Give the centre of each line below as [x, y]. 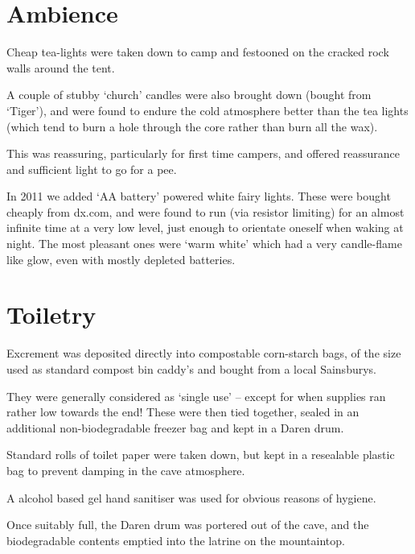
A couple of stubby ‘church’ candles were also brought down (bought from [189, 95]
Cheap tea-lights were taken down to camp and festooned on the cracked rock [198, 52]
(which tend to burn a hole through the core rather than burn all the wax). [192, 126]
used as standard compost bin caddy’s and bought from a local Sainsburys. [191, 368]
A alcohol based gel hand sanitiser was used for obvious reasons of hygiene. [191, 497]
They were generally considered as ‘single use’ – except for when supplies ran [196, 396]
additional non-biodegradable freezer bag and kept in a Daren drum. [175, 427]
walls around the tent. [61, 67]
